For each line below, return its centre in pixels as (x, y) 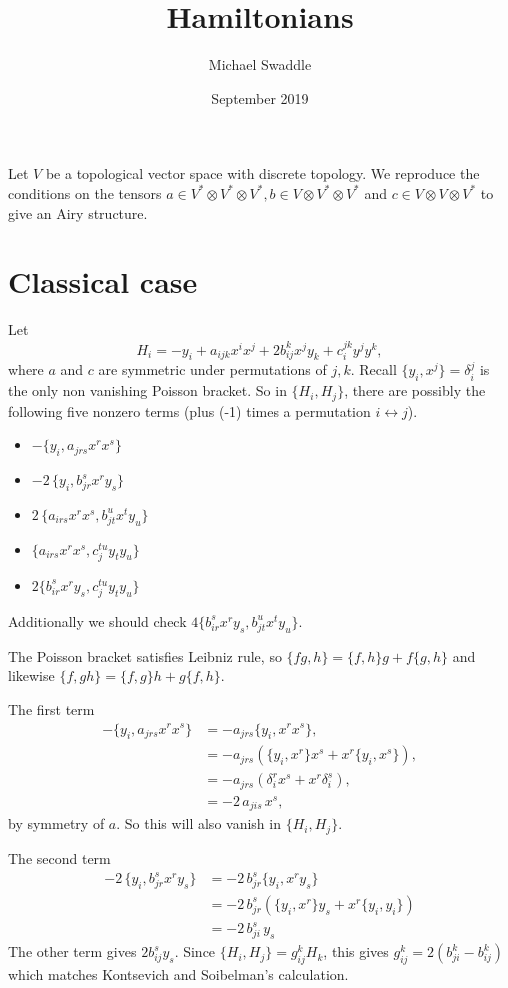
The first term (51, 708)
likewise (31, 675)
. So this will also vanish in (198, 823)
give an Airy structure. (78, 212)
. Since (195, 951)
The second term (59, 857)
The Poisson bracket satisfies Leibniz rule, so (145, 655)
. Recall (373, 369)
